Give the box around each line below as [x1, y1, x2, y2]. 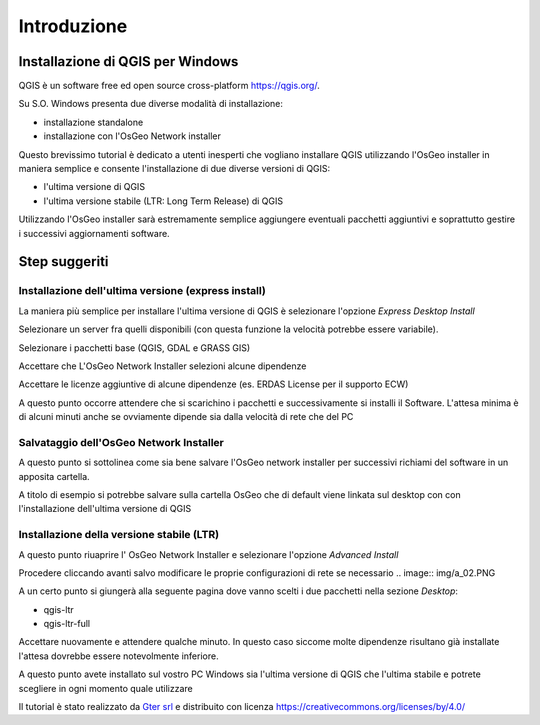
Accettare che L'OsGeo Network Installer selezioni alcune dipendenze [18, 360, 307, 372]
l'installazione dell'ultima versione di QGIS [18, 503, 192, 515]
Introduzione [18, 15, 128, 37]
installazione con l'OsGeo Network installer [43, 130, 222, 142]
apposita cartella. [18, 470, 90, 482]
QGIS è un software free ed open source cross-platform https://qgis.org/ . [18, 80, 320, 92]
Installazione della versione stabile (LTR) [18, 528, 220, 542]
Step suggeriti [18, 253, 109, 270]
